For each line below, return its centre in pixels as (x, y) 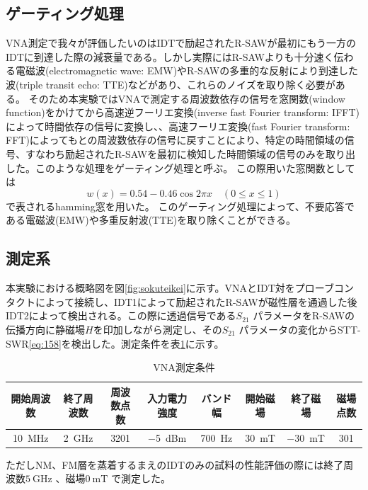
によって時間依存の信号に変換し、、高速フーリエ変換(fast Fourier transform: (178, 126)
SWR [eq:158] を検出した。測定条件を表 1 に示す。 (115, 343)
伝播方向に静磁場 (45, 329)
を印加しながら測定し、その (157, 329)
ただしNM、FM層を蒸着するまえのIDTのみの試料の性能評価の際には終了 (175, 464)
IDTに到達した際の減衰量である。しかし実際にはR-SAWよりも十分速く (170, 56)
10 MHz (30, 437)
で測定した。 (141, 478)
